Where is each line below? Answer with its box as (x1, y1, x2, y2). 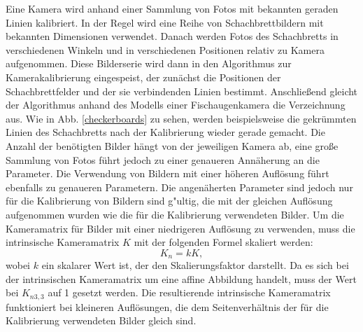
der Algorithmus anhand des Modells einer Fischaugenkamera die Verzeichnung (6, 97, 346, 112)
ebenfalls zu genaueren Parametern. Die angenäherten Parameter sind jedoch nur (6, 179, 353, 194)
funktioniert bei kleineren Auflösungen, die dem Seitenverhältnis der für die (6, 299, 329, 314)
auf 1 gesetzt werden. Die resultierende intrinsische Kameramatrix (48, 285, 331, 300)
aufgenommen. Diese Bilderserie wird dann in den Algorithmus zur (6, 56, 292, 71)
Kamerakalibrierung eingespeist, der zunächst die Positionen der (6, 69, 281, 84)
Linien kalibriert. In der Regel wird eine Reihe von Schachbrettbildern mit (6, 15, 324, 29)
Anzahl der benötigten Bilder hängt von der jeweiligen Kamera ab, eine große (6, 138, 339, 153)
